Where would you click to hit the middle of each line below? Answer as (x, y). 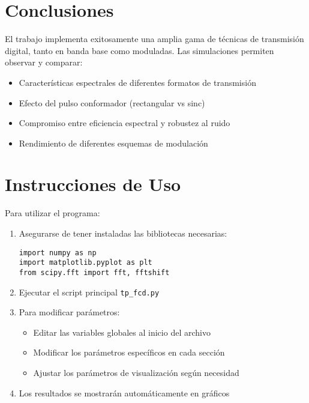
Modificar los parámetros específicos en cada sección (129, 352)
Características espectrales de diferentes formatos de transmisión (137, 82)
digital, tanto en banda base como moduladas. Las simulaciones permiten (139, 50)
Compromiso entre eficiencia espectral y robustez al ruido (124, 123)
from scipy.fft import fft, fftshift (94, 272)
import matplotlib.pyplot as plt (85, 263)
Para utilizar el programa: (52, 213)
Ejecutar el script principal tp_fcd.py (89, 292)
